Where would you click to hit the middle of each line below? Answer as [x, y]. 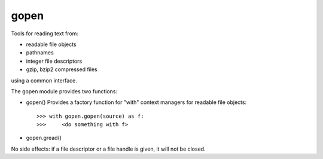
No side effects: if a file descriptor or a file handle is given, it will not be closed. [108, 149]
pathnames [40, 53]
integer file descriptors [54, 61]
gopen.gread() [44, 138]
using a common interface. [44, 80]
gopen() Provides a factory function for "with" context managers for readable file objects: [136, 102]
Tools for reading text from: [45, 33]
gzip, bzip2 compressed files [62, 69]
